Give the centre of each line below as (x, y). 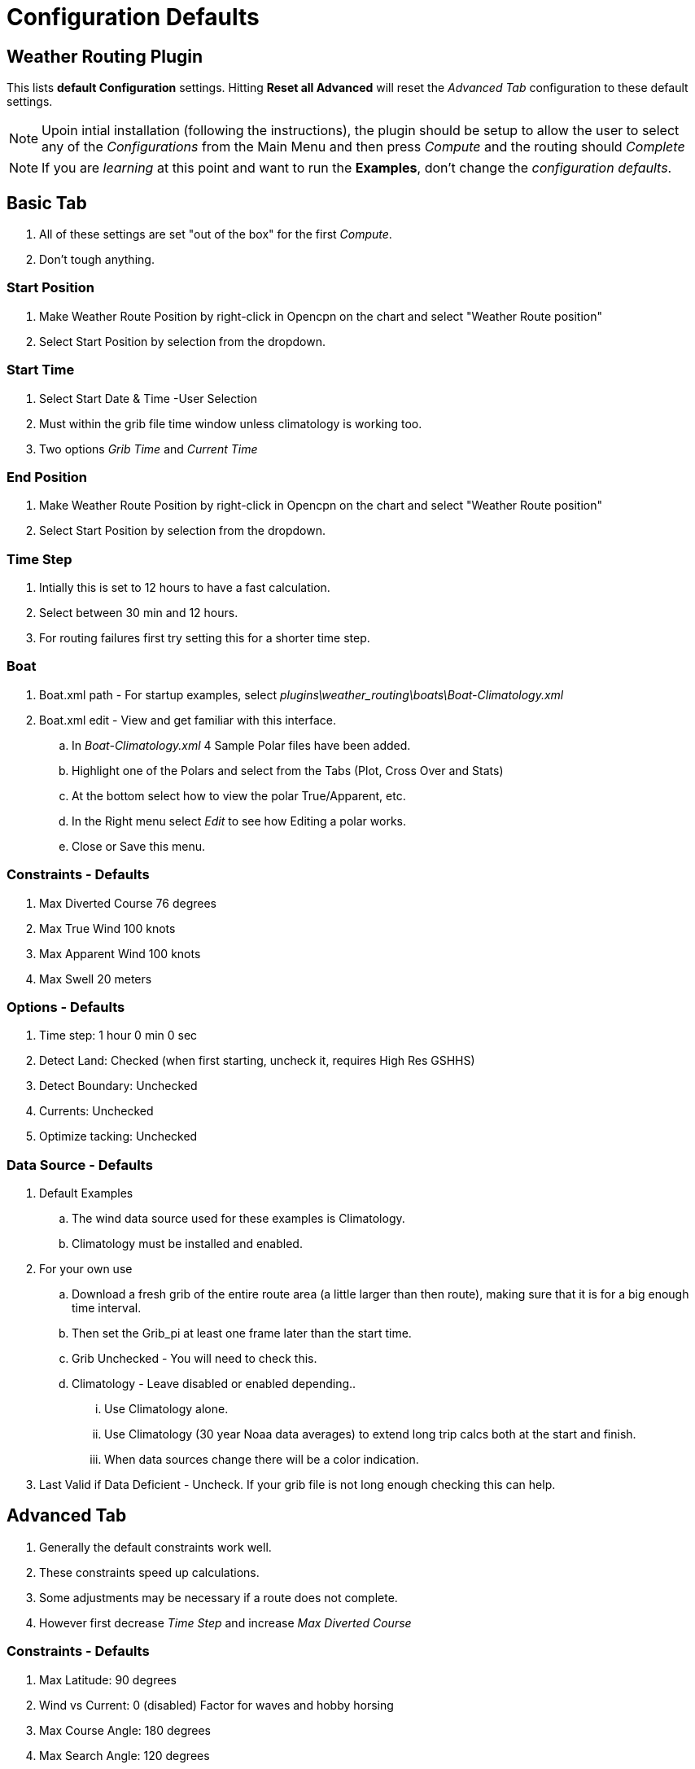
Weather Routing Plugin (105, 56)
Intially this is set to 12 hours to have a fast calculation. (185, 588)
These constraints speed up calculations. (149, 1572)
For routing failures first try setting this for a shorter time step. (205, 638)
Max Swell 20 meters (96, 979)
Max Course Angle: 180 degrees (125, 1730)
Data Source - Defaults (80, 1165)
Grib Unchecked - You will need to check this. (195, 1359)
